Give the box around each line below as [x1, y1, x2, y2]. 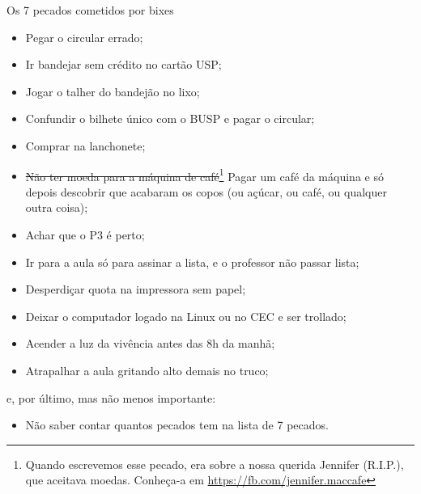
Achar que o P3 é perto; [25, 226, 145, 243]
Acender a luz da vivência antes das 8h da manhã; [25, 335, 275, 352]
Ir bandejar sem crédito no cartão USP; [25, 56, 222, 73]
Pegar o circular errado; [25, 28, 143, 45]
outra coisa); [25, 199, 88, 216]
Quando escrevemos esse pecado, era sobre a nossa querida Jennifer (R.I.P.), [25, 455, 404, 472]
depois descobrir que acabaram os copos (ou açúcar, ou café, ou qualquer [25, 183, 387, 200]
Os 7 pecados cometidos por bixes [6, 2, 174, 18]
